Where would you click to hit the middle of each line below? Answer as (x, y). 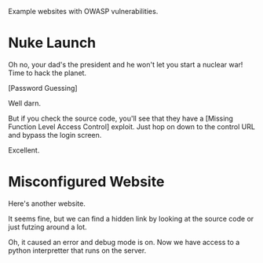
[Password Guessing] (43, 88)
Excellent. (24, 150)
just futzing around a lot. (48, 227)
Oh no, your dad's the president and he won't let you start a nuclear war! (126, 64)
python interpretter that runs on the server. (77, 250)
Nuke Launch (52, 43)
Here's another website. (47, 204)
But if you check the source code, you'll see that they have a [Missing (121, 118)
